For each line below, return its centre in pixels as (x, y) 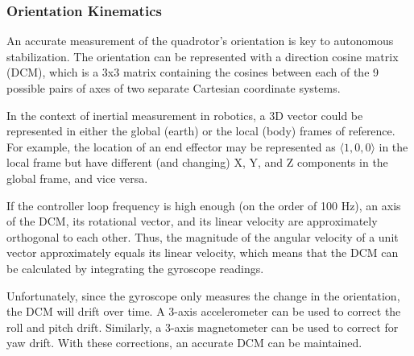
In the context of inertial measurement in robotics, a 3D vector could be (185, 115)
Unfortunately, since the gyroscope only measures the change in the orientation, (203, 295)
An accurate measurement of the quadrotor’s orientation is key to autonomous (200, 41)
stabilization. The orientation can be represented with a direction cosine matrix (203, 56)
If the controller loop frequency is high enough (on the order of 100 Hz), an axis (204, 205)
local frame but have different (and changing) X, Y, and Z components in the (197, 162)
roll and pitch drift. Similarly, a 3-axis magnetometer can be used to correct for (203, 327)
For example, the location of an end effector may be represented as (171, 146)
